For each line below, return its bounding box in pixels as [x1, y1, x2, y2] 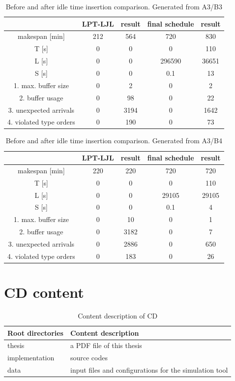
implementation [7, 352, 55, 363]
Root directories [7, 327, 63, 338]
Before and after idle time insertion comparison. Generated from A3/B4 [5, 135, 222, 146]
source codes [70, 352, 108, 363]
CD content [4, 282, 84, 302]
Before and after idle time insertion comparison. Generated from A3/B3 [5, 1, 222, 11]
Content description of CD [78, 311, 158, 320]
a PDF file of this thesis [70, 340, 142, 350]
